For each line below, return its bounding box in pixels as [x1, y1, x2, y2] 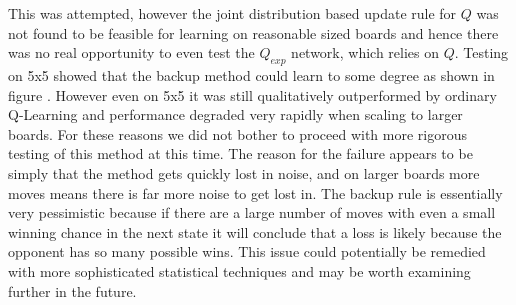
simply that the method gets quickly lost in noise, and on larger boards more [8, 162, 480, 183]
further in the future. [8, 280, 137, 301]
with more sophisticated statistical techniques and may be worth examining [8, 260, 471, 281]
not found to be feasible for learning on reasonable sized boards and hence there [8, 22, 499, 43]
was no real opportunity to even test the [8, 42, 255, 63]
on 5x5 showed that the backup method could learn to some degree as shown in [8, 64, 495, 85]
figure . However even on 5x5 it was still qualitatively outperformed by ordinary [8, 84, 497, 105]
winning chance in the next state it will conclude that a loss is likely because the [8, 221, 502, 242]
